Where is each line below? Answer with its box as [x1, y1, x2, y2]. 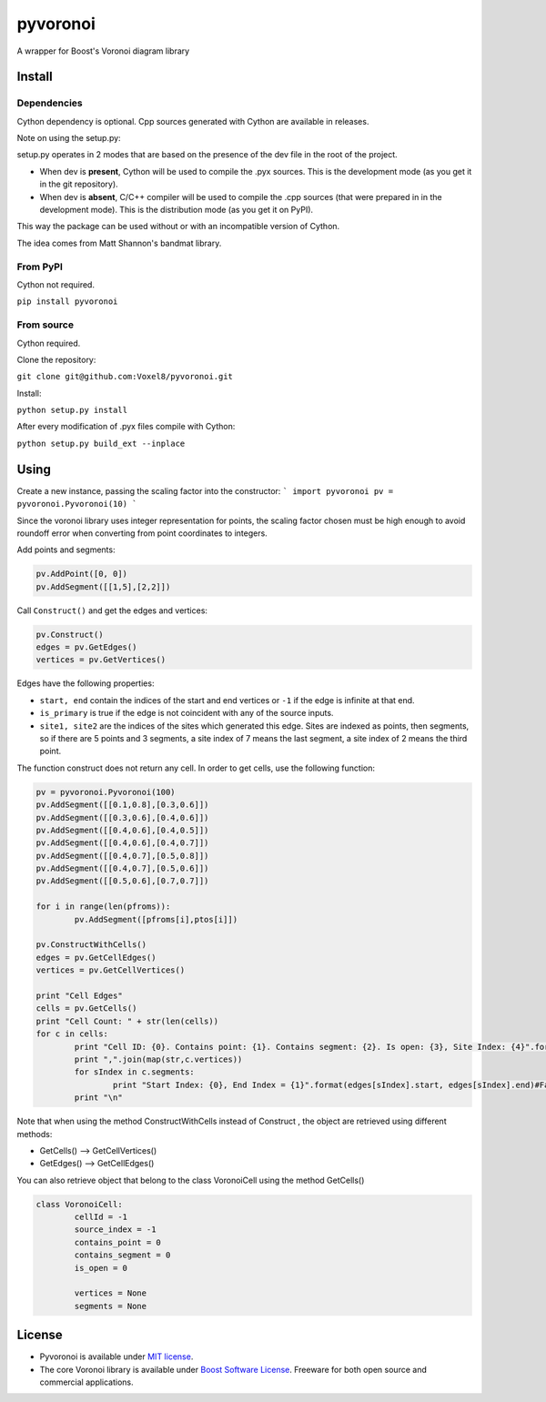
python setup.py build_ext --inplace [16, 438, 186, 449]
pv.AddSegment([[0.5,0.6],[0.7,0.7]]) [35, 876, 209, 886]
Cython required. [16, 338, 81, 348]
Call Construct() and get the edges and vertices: [16, 605, 208, 616]
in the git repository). [39, 178, 118, 190]
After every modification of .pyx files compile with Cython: [16, 421, 236, 432]
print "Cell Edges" [35, 991, 123, 1001]
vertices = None [74, 1288, 147, 1298]
